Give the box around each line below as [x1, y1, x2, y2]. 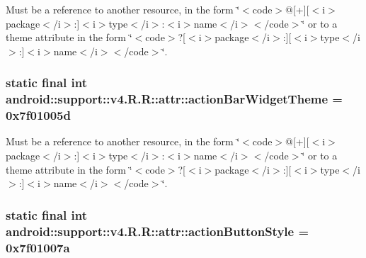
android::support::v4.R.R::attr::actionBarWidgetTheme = [6, 90, 343, 108]
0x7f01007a [6, 238, 70, 256]
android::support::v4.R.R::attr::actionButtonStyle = [6, 222, 309, 240]
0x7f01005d [6, 106, 71, 124]
